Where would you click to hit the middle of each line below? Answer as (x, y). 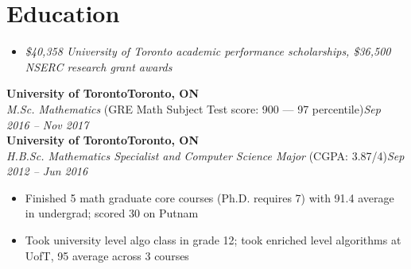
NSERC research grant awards (99, 66)
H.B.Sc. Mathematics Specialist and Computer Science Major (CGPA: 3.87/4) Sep (205, 155)
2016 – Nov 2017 (48, 124)
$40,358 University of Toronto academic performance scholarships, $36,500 (208, 51)
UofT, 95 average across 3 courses (107, 255)
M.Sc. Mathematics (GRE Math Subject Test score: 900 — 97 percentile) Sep (194, 108)
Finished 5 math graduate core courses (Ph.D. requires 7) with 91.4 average (209, 197)
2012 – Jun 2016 (47, 171)
